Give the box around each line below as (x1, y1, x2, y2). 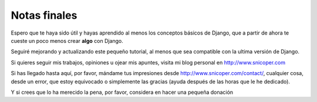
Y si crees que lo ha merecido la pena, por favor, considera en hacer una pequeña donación (11, 89, 234, 96)
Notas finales (11, 9, 77, 22)
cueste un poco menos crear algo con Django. (11, 37, 123, 44)
